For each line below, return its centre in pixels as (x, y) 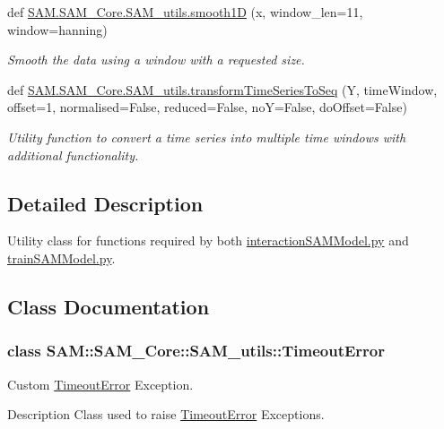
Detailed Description (105, 203)
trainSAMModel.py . (61, 257)
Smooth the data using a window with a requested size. (156, 60)
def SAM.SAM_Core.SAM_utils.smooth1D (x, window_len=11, (185, 12)
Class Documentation (109, 306)
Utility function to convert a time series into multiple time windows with (207, 137)
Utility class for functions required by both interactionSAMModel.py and (208, 240)
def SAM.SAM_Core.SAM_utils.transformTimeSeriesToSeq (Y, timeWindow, (222, 89)
